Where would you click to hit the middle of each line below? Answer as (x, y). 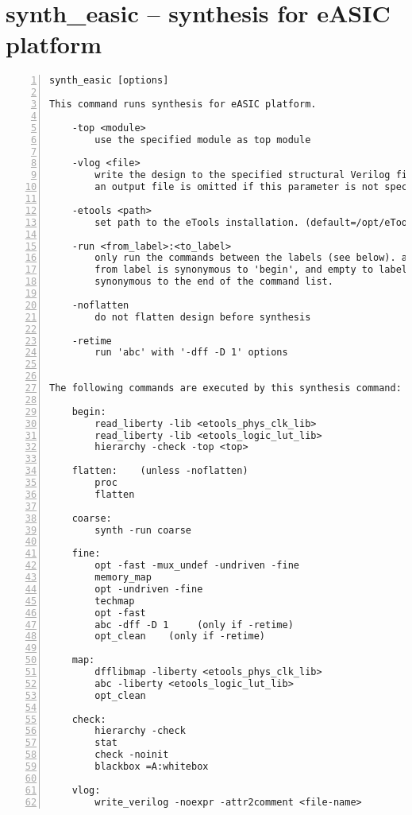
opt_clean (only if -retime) (180, 636)
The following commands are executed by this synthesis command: (225, 388)
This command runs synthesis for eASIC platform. (183, 105)
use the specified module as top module (203, 140)
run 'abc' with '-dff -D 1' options (191, 353)
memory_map (123, 578)
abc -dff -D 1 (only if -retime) (194, 625)
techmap (115, 601)
